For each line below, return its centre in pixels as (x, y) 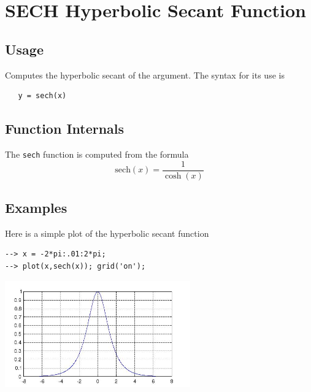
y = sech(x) (42, 96)
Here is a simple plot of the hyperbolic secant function (107, 233)
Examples (36, 208)
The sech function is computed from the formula (97, 154)
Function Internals (65, 129)
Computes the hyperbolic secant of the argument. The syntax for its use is (145, 75)
